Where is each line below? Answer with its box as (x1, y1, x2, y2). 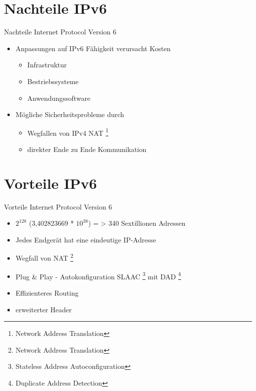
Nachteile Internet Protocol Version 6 (4, 27, 117, 37)
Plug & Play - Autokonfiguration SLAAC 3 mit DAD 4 (15, 270, 181, 281)
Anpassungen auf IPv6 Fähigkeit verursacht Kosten (15, 43, 171, 53)
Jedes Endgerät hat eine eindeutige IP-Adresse (15, 234, 156, 244)
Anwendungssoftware (27, 92, 91, 103)
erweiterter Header (15, 304, 72, 314)
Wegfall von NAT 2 (15, 251, 73, 263)
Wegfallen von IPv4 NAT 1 (27, 126, 109, 138)
